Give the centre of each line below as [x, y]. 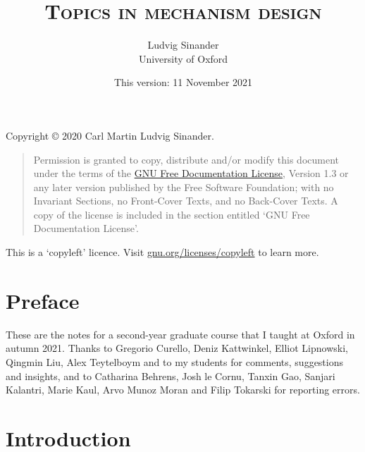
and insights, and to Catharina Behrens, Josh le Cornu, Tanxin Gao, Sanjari [171, 375]
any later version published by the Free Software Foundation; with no [184, 187]
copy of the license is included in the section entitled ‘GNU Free [172, 214]
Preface [43, 300]
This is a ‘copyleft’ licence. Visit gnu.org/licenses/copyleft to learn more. [162, 252]
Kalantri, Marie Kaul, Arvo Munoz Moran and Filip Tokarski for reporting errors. [183, 390]
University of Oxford [183, 58]
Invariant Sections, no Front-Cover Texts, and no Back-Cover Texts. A [186, 201]
